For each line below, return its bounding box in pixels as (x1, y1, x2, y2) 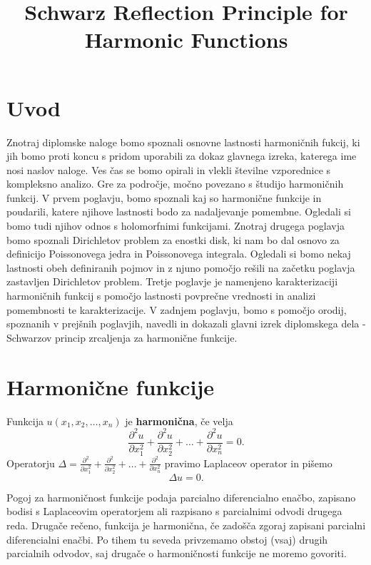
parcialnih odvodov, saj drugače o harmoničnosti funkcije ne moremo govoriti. (6, 546, 347, 561)
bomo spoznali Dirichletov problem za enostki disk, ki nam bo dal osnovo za (6, 232, 340, 247)
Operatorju (6, 455, 55, 470)
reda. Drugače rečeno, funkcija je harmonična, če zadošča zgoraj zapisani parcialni (6, 517, 366, 532)
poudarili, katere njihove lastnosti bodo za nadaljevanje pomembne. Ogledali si (6, 204, 351, 219)
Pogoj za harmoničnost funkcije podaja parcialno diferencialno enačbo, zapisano (6, 489, 356, 504)
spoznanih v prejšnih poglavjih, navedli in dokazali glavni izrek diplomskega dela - (6, 316, 366, 331)
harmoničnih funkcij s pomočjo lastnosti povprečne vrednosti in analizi (6, 288, 316, 303)
